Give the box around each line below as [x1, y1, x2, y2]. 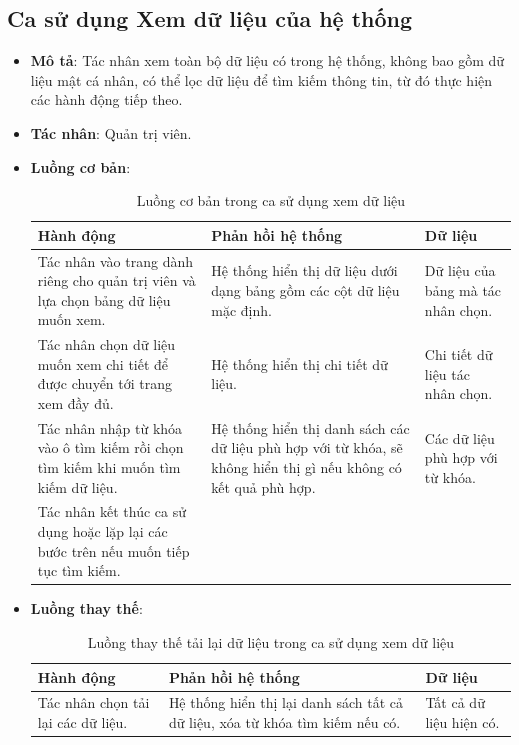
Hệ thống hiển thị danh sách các [211, 417, 410, 438]
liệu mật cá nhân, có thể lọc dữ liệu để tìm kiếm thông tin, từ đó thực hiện [30, 69, 493, 90]
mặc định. [211, 299, 272, 320]
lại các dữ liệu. [37, 711, 128, 732]
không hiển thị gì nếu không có [211, 457, 402, 478]
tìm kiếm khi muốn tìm [37, 457, 181, 478]
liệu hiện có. [425, 711, 500, 732]
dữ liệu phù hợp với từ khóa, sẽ [211, 437, 403, 458]
